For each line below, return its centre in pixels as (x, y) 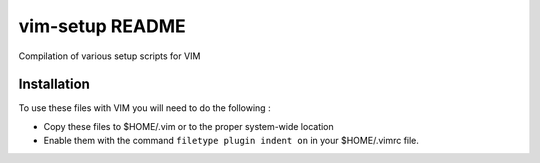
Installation (54, 84)
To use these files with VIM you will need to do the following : (144, 108)
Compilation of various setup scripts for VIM (109, 56)
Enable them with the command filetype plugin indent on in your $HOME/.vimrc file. (231, 141)
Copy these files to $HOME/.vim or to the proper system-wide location (188, 126)
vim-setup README (102, 26)
